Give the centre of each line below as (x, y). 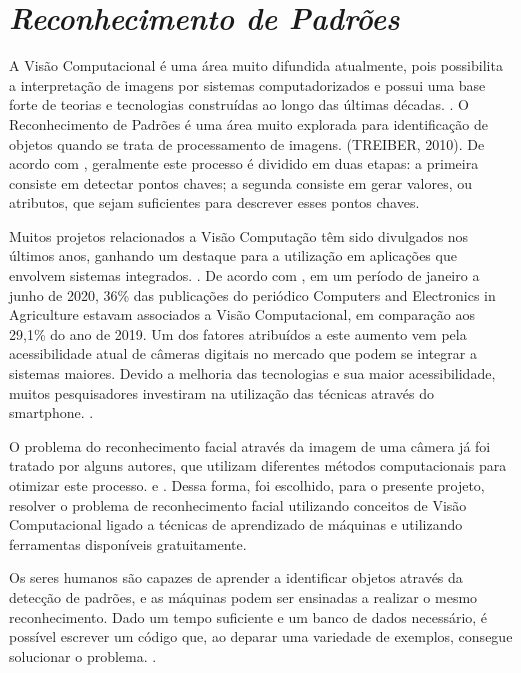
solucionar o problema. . (83, 655)
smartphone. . (51, 412)
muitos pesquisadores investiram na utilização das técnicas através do (221, 392)
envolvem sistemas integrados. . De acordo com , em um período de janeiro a (244, 275)
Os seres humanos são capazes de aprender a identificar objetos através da (236, 577)
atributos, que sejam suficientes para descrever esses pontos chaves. (214, 202)
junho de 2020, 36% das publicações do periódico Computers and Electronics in (252, 294)
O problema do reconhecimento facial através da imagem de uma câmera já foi (250, 445)
